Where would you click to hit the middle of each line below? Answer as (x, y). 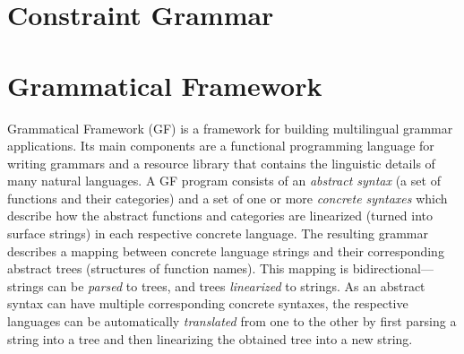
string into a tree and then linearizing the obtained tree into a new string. (210, 338)
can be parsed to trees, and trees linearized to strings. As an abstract (236, 285)
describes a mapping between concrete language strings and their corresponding (226, 250)
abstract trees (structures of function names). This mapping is (178, 268)
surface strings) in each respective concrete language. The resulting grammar (218, 233)
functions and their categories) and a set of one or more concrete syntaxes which (228, 198)
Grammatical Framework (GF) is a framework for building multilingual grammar (230, 128)
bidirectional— (393, 268)
